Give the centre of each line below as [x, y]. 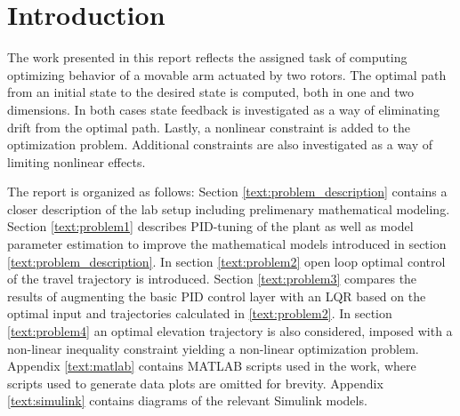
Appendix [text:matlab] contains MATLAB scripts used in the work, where [212, 366]
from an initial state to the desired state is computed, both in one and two [210, 92]
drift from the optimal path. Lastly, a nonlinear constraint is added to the [209, 127]
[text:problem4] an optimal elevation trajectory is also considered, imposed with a [230, 331]
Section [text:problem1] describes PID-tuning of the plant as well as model [210, 226]
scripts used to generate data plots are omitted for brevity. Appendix [195, 383]
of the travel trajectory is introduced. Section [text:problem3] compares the [212, 279]
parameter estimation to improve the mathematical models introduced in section [227, 244]
